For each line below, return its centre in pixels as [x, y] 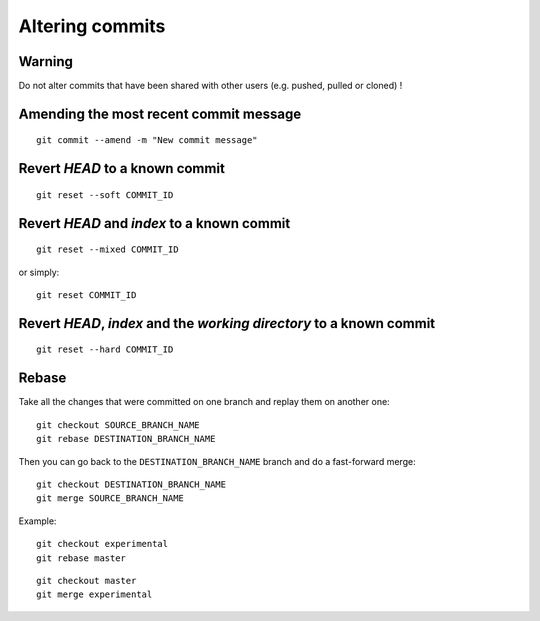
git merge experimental [94, 594]
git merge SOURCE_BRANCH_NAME [110, 498]
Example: [37, 521]
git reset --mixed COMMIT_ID [107, 249]
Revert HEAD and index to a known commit [154, 223]
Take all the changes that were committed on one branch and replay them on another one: [204, 402]
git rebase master [81, 558]
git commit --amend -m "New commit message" [147, 140]
